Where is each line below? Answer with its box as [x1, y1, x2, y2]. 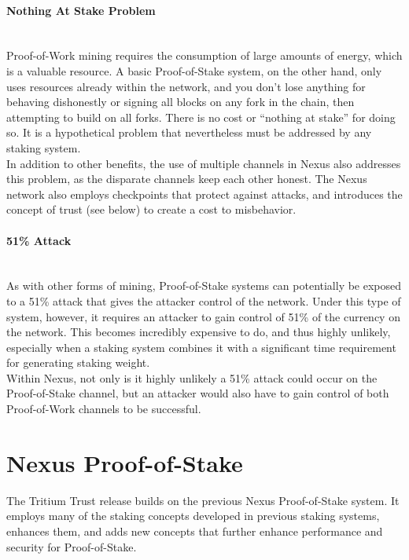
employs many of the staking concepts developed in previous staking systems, [6, 507, 380, 524]
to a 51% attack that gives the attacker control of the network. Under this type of [6, 292, 401, 309]
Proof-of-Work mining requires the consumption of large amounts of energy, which [6, 47, 403, 64]
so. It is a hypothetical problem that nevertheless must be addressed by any [6, 124, 372, 141]
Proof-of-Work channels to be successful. [6, 401, 201, 417]
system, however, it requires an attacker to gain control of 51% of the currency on [6, 308, 400, 324]
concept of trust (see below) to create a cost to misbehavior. [6, 201, 297, 218]
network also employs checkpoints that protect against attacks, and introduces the [6, 185, 403, 202]
